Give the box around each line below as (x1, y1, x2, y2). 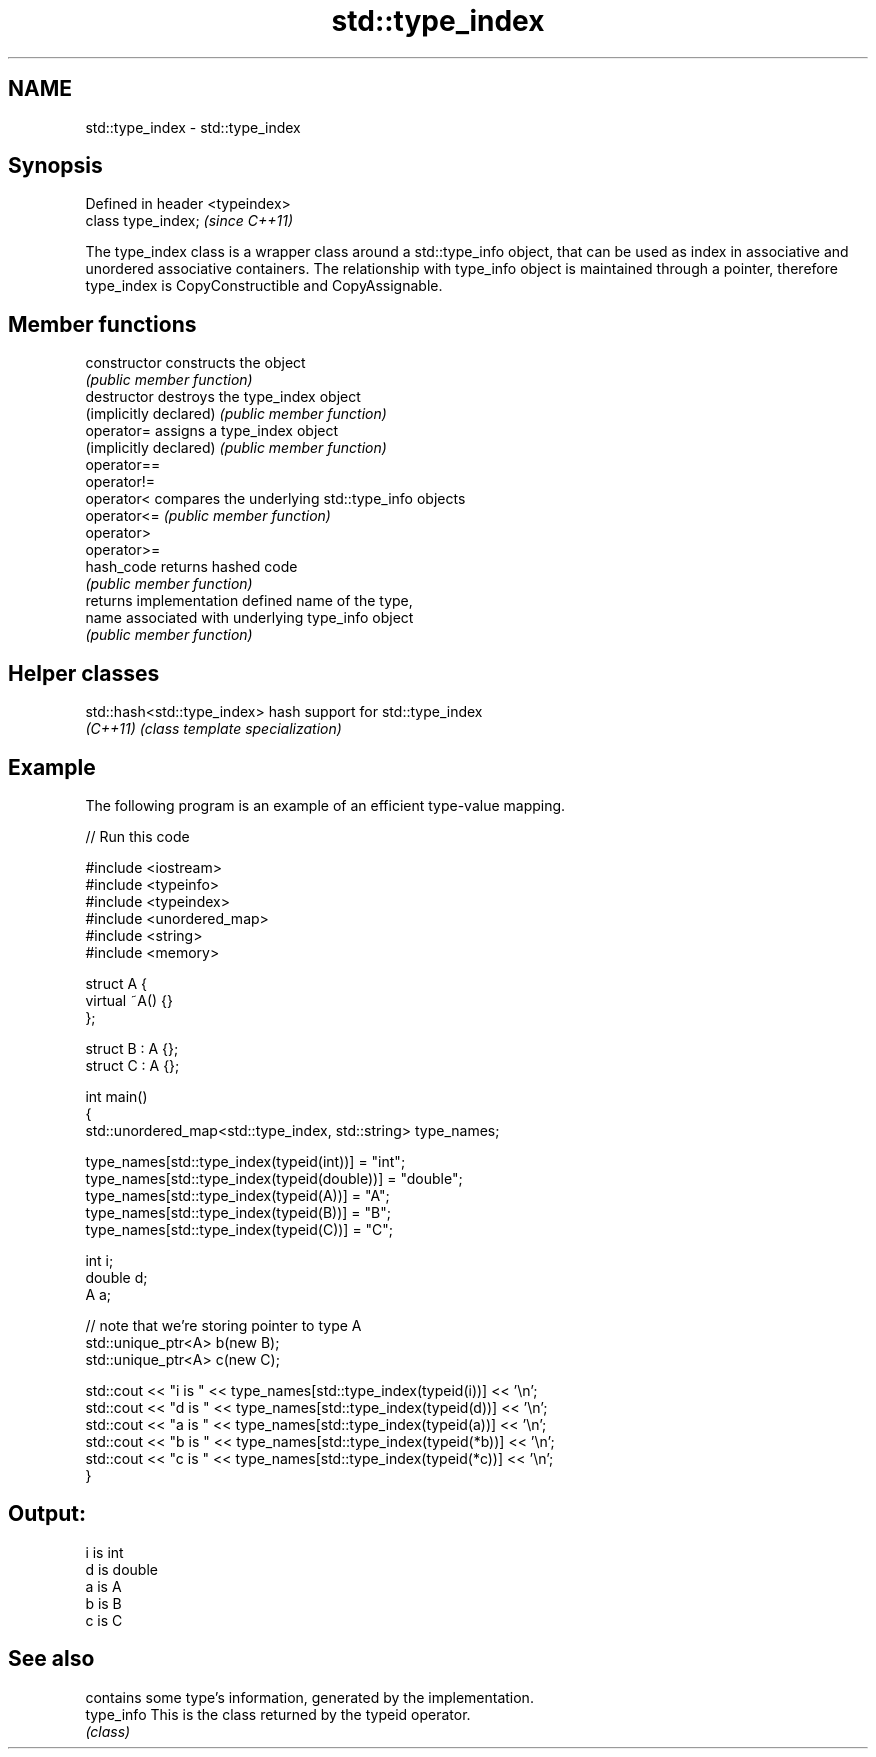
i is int (85, 1543, 124, 1561)
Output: (8, 1501, 86, 1527)
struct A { (85, 974, 147, 992)
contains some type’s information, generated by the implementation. (85, 1688, 534, 1706)
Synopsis (8, 153, 103, 179)
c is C (85, 1611, 123, 1629)
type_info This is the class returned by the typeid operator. (85, 1705, 471, 1723)
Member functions (8, 311, 197, 337)
